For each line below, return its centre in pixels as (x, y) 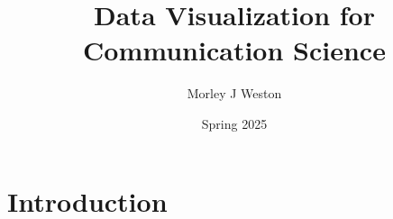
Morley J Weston (234, 93)
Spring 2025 (234, 123)
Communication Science (234, 50)
